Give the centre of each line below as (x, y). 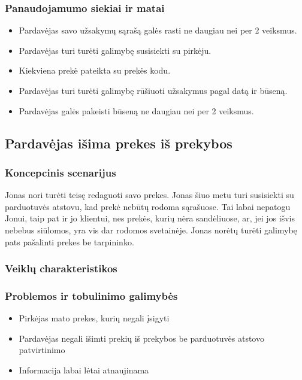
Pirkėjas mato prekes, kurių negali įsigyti (94, 318)
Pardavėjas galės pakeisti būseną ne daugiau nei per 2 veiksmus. (136, 110)
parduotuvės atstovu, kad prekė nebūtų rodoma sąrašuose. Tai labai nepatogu (148, 206)
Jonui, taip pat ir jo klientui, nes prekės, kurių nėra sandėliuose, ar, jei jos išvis (150, 218)
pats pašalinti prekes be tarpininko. (70, 241)
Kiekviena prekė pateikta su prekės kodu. (95, 70)
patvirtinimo (42, 350)
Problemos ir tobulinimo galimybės (91, 295)
